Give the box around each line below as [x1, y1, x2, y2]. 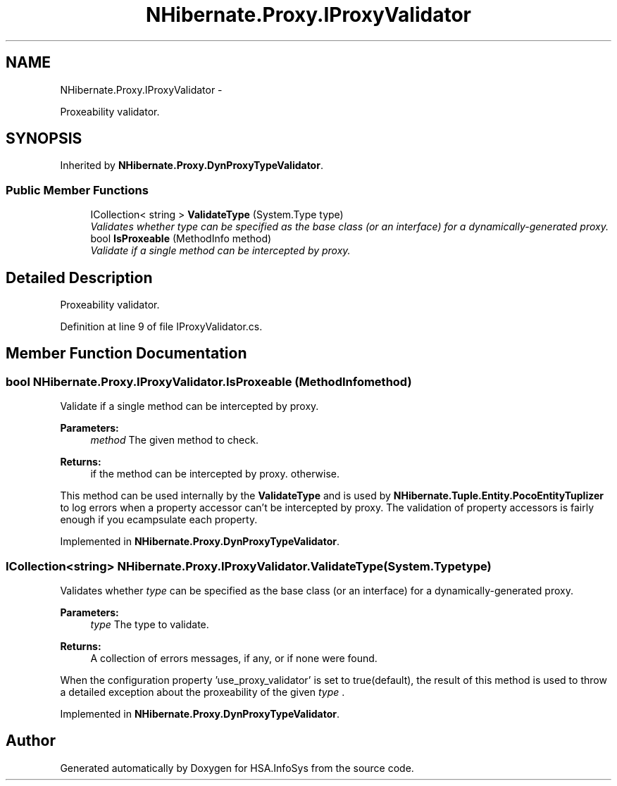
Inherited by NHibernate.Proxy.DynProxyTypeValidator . [60, 159, 323, 172]
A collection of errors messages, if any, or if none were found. [90, 652, 378, 664]
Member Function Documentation [6, 344, 247, 363]
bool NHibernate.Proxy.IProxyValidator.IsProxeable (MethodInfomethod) [6, 374, 412, 389]
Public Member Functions [6, 182, 149, 197]
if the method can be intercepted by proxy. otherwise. [90, 468, 339, 480]
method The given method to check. [90, 434, 258, 447]
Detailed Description [6, 268, 153, 287]
